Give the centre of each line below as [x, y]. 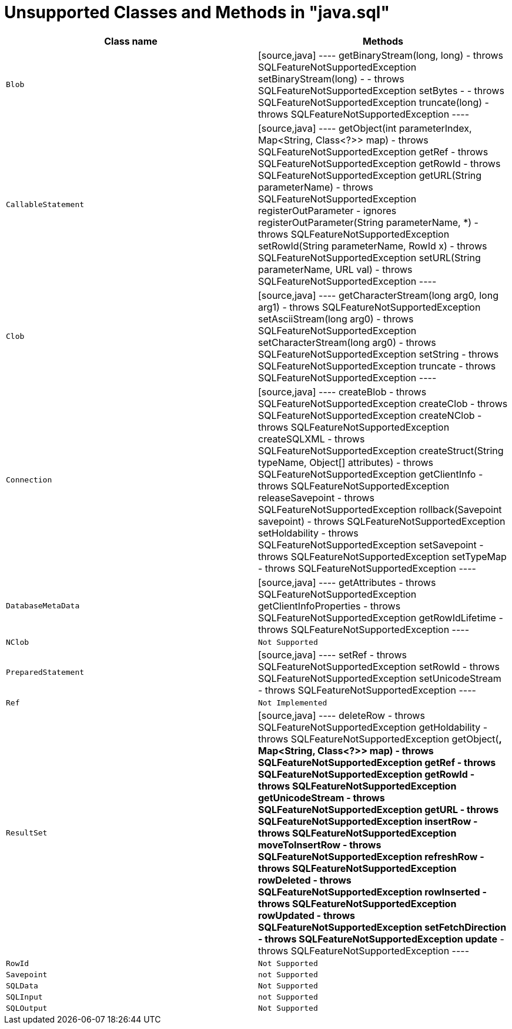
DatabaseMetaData [43, 606]
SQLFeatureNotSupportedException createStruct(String [381, 450]
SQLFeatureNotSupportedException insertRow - [368, 821]
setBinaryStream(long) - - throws [331, 79]
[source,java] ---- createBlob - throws [342, 392]
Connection [29, 480]
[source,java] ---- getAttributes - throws [347, 582]
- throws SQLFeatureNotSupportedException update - [381, 939]
